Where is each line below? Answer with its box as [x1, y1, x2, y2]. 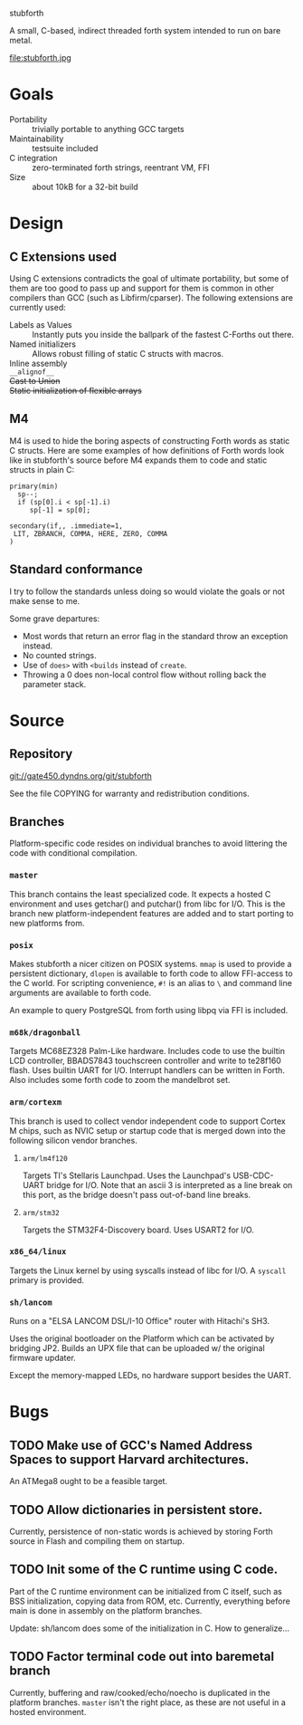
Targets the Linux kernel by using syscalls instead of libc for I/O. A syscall [9, 1265, 287, 1276]
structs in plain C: [9, 464, 75, 474]
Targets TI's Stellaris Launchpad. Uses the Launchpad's [22, 1170, 232, 1181]
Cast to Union [9, 375, 61, 386]
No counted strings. [22, 649, 97, 660]
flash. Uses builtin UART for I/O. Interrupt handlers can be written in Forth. [9, 1065, 285, 1076]
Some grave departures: [9, 613, 100, 624]
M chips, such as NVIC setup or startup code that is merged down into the [9, 1125, 287, 1136]
